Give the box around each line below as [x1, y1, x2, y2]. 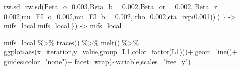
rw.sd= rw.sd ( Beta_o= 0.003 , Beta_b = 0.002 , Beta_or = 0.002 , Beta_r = [4, 1, 225, 11]
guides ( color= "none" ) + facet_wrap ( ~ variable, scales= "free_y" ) [4, 56, 191, 66]
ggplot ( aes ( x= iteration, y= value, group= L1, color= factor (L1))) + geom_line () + [4, 47, 238, 57]
